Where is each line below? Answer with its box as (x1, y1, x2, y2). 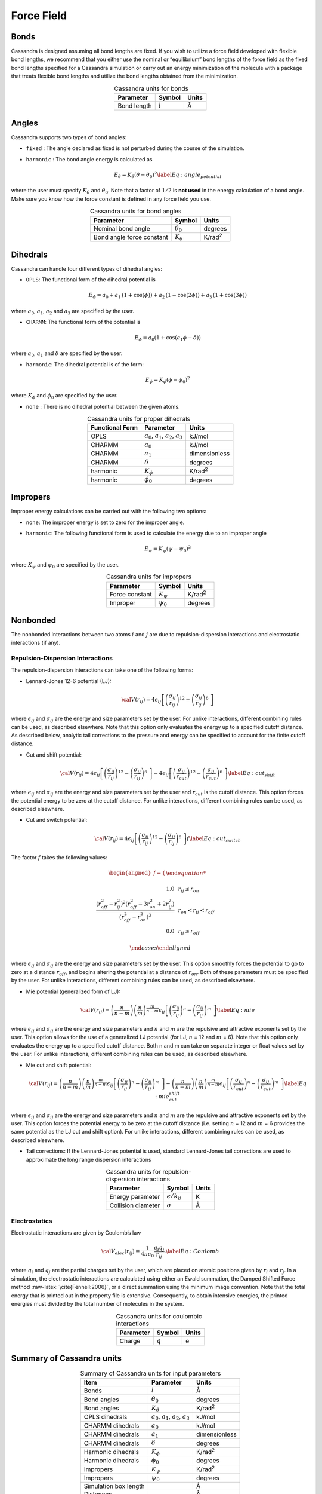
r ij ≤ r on (178, 885, 199, 893)
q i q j (153, 1244, 165, 1252)
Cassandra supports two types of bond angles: (11, 133, 127, 140)
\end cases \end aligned (129, 945, 191, 951)
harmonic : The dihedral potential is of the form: (26, 360, 144, 368)
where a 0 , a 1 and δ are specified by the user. (11, 350, 123, 358)
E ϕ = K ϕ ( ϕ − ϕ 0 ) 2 (145, 375, 190, 385)
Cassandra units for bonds (114, 84, 189, 93)
